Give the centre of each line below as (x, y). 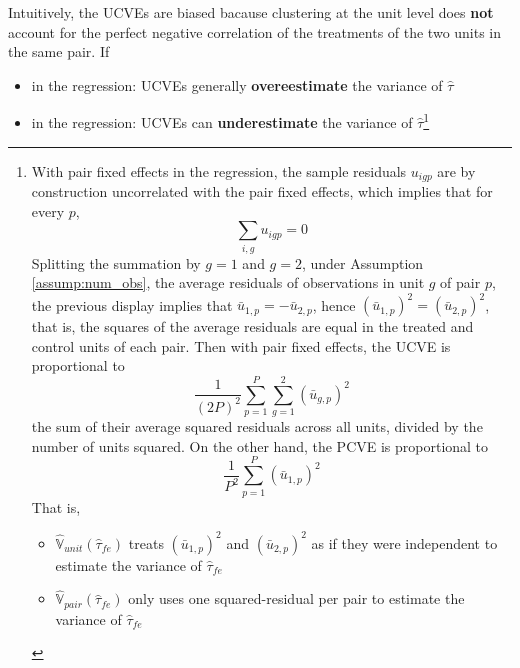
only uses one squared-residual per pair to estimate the (296, 598)
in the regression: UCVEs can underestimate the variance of (222, 122)
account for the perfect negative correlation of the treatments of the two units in (255, 31)
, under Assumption (362, 262)
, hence (334, 304)
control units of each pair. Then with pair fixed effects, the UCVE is (241, 345)
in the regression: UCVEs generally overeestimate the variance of (237, 84)
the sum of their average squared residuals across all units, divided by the (257, 426)
